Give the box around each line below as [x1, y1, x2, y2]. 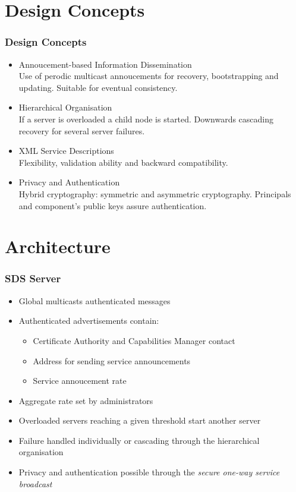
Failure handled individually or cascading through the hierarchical [18, 434, 260, 446]
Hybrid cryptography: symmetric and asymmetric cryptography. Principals [18, 187, 291, 200]
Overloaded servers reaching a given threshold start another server [18, 414, 261, 427]
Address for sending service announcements [33, 354, 191, 367]
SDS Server [5, 271, 61, 286]
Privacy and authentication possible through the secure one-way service [18, 466, 280, 478]
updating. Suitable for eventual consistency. [18, 81, 178, 93]
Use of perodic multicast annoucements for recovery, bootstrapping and [18, 70, 279, 82]
